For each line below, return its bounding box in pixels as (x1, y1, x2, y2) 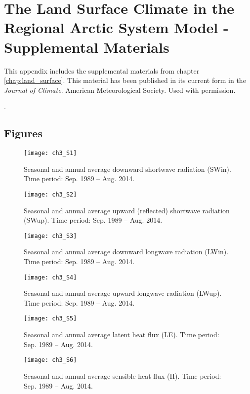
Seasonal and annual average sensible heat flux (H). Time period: (24, 370, 221, 381)
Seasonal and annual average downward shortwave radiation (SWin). (24, 163, 231, 174)
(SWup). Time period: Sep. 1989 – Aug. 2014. (24, 215, 163, 225)
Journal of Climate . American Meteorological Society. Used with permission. (4, 84, 236, 95)
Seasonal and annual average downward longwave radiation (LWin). (24, 246, 229, 257)
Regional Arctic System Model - (4, 17, 229, 38)
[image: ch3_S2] (24, 191, 77, 198)
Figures (4, 125, 42, 141)
